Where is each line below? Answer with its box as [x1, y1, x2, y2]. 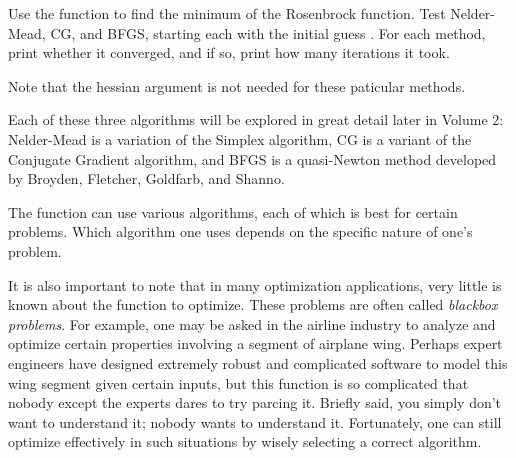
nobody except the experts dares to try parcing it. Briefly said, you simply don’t [8, 392, 502, 413]
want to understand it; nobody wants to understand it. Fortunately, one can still [8, 411, 502, 432]
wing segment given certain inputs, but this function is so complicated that [8, 372, 469, 393]
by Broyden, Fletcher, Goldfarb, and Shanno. [8, 168, 285, 189]
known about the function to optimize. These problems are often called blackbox [8, 294, 498, 315]
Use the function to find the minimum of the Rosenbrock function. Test [8, 3, 446, 23]
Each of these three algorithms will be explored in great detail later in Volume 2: [8, 109, 504, 130]
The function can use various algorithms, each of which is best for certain [8, 201, 458, 222]
